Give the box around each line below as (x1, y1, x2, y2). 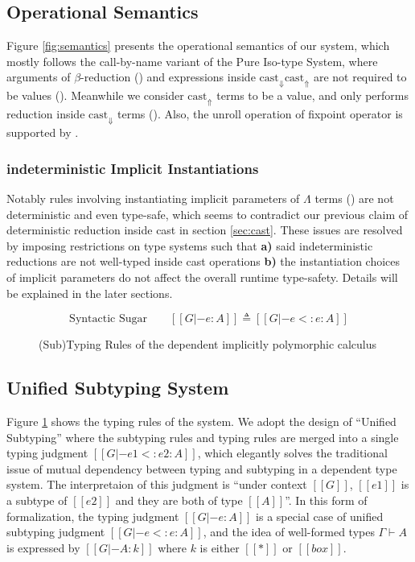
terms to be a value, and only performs (216, 87, 409, 104)
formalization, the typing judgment (6, 507, 179, 524)
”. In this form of (285, 491, 368, 508)
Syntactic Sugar (69, 313, 147, 325)
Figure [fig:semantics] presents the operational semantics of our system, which (6, 37, 390, 54)
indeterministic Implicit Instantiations (6, 158, 259, 178)
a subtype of (6, 491, 68, 508)
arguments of (6, 68, 71, 85)
